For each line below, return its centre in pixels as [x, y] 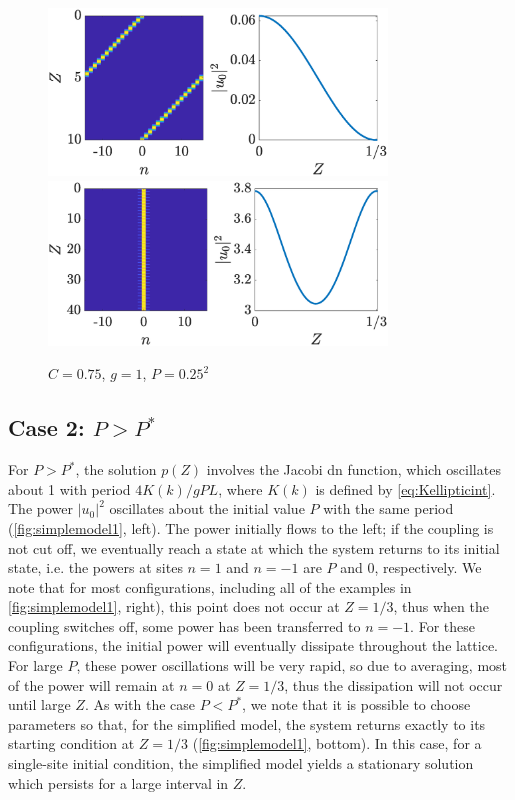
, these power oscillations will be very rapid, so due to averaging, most [292, 665]
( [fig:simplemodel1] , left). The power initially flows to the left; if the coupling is [251, 527]
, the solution [116, 469]
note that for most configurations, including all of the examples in [210, 586]
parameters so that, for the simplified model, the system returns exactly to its [247, 723]
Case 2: [46, 427]
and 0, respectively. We [411, 567]
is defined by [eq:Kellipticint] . [405, 488]
